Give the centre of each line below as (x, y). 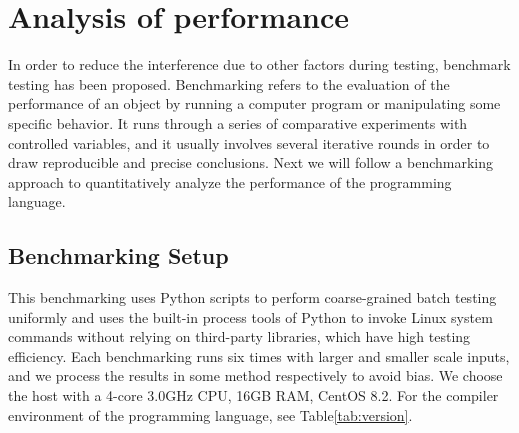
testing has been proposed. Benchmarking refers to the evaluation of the (229, 83)
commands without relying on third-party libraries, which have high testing (239, 336)
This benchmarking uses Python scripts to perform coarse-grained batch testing (252, 297)
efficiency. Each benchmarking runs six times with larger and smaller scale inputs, (259, 355)
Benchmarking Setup (118, 255)
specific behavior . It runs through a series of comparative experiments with (238, 122)
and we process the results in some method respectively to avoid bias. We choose (255, 375)
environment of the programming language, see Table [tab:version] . (210, 414)
